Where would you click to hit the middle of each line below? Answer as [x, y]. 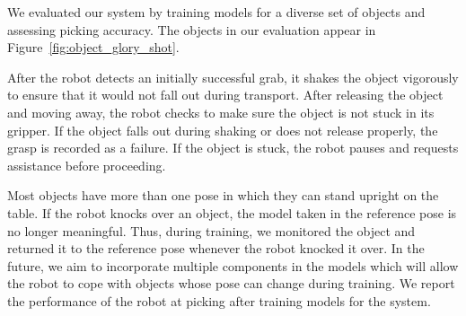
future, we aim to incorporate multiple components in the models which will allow [233, 265]
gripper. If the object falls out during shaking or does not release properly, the [223, 130]
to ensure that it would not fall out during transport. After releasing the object [225, 95]
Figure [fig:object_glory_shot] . [93, 47]
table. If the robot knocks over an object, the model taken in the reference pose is [232, 212]
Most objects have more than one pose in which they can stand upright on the [223, 195]
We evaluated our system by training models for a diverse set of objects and [216, 12]
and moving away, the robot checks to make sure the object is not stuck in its [221, 112]
